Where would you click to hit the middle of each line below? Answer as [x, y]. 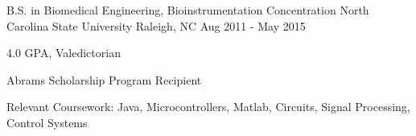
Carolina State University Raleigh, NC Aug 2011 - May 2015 [156, 25]
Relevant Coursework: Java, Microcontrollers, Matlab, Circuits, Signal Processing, [208, 107]
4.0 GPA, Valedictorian [64, 53]
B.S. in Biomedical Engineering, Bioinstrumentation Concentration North [188, 10]
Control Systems [47, 122]
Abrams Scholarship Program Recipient [104, 79]
